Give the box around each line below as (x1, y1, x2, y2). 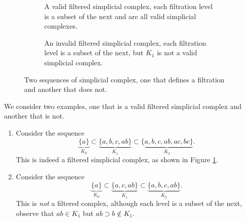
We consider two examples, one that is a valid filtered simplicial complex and (4, 100, 242, 111)
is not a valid (156, 47, 197, 58)
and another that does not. (24, 84, 107, 94)
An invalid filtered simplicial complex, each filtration (44, 37, 206, 48)
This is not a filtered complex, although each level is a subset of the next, (16, 198, 242, 208)
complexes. (44, 21, 77, 31)
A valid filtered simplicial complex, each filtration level (44, 1, 213, 11)
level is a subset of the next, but (44, 47, 143, 58)
